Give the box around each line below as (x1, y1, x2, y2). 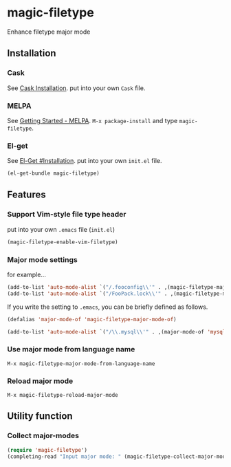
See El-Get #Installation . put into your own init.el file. (7, 157, 162, 165)
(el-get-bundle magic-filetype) (7, 170, 100, 177)
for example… (7, 270, 47, 279)
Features (7, 189, 46, 201)
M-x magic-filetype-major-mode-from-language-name (7, 360, 155, 367)
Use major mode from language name (7, 345, 135, 354)
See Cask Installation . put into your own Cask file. (7, 84, 146, 92)
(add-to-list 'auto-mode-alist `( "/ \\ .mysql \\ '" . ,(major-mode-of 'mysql (7, 328, 226, 335)
